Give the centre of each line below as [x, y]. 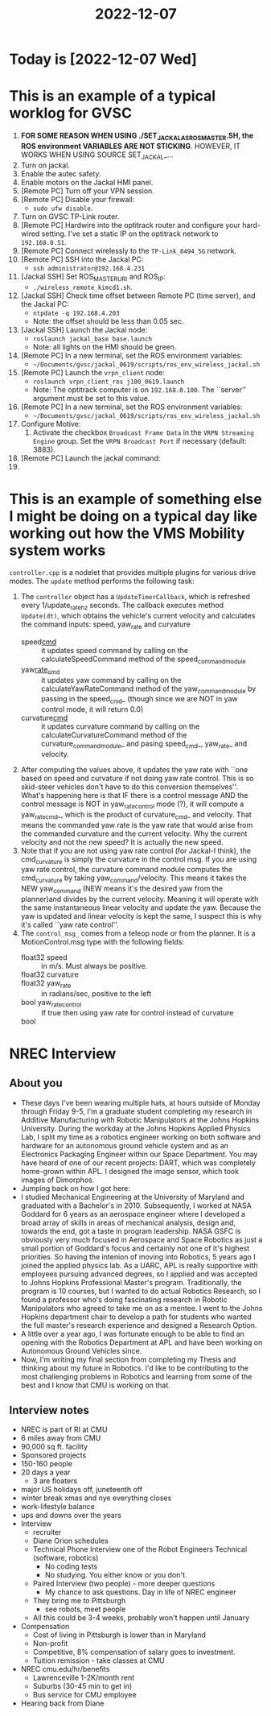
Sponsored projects [53, 1455]
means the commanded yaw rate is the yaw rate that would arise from [137, 825]
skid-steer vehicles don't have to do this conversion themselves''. [129, 787]
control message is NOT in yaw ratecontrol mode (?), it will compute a [132, 804]
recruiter [47, 1532]
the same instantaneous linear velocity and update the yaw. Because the [141, 908]
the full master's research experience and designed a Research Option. [139, 1325]
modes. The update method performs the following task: [102, 581]
